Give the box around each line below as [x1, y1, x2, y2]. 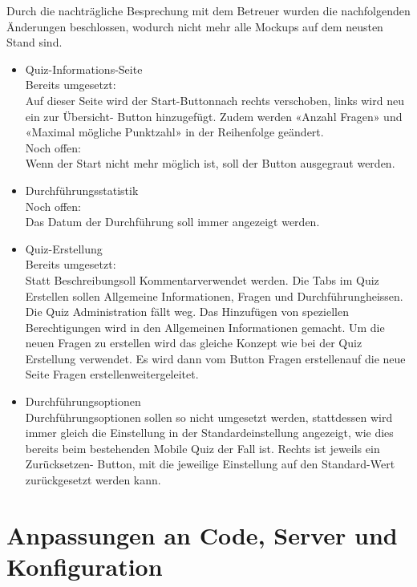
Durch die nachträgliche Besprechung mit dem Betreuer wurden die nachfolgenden [6, 2, 411, 18]
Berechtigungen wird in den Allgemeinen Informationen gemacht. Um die [25, 318, 385, 335]
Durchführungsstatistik [25, 181, 139, 198]
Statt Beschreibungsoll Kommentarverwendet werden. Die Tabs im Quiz [25, 271, 379, 288]
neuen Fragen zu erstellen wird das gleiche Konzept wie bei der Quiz [25, 334, 362, 351]
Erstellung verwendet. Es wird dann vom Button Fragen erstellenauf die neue [25, 350, 406, 366]
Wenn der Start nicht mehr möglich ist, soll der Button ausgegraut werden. [25, 155, 395, 172]
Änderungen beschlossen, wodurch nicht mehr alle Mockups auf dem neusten [6, 18, 383, 34]
